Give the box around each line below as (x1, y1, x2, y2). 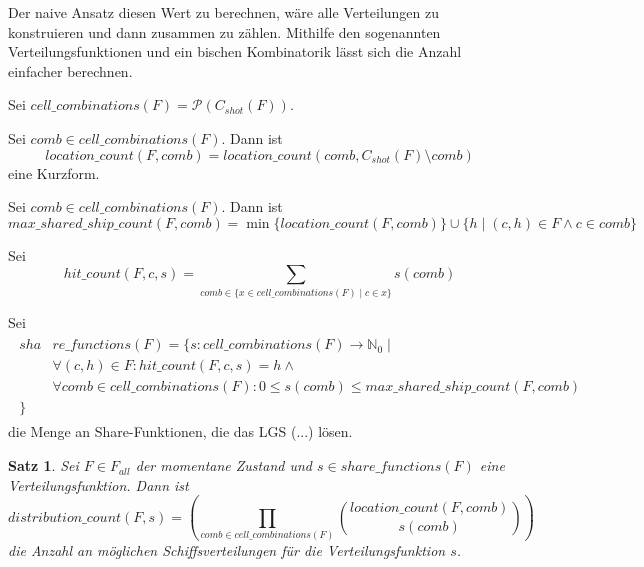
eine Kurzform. (8, 162, 100, 183)
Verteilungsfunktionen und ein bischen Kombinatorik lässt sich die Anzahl (8, 41, 462, 62)
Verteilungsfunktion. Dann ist (8, 474, 189, 495)
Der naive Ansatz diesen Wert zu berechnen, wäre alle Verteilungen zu (8, 2, 440, 22)
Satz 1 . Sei (8, 455, 79, 476)
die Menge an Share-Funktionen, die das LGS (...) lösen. (8, 421, 353, 442)
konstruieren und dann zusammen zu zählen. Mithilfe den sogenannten (8, 21, 441, 42)
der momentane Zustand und (135, 455, 312, 476)
